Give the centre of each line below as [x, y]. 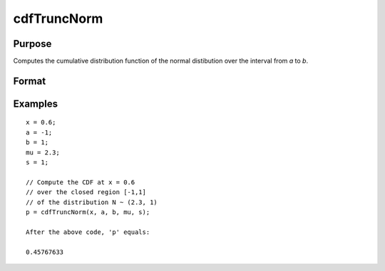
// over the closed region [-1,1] [86, 192]
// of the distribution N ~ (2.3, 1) [92, 202]
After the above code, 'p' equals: [88, 232]
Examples [36, 103]
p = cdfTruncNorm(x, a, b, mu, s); [88, 212]
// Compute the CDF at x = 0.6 [81, 182]
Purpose [32, 44]
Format [30, 81]
